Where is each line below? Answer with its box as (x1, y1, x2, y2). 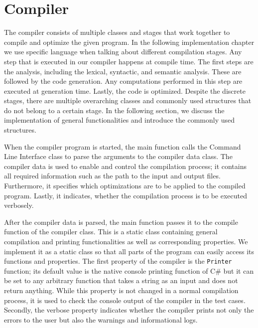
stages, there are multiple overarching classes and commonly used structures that (4, 95, 252, 106)
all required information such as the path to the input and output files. (4, 170, 221, 181)
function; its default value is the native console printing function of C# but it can (4, 265, 254, 276)
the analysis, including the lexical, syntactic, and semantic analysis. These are (4, 66, 242, 76)
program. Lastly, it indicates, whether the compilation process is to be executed (4, 190, 247, 200)
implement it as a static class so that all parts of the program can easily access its (4, 246, 255, 256)
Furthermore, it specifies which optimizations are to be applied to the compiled (4, 180, 246, 191)
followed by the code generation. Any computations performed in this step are (4, 76, 243, 86)
